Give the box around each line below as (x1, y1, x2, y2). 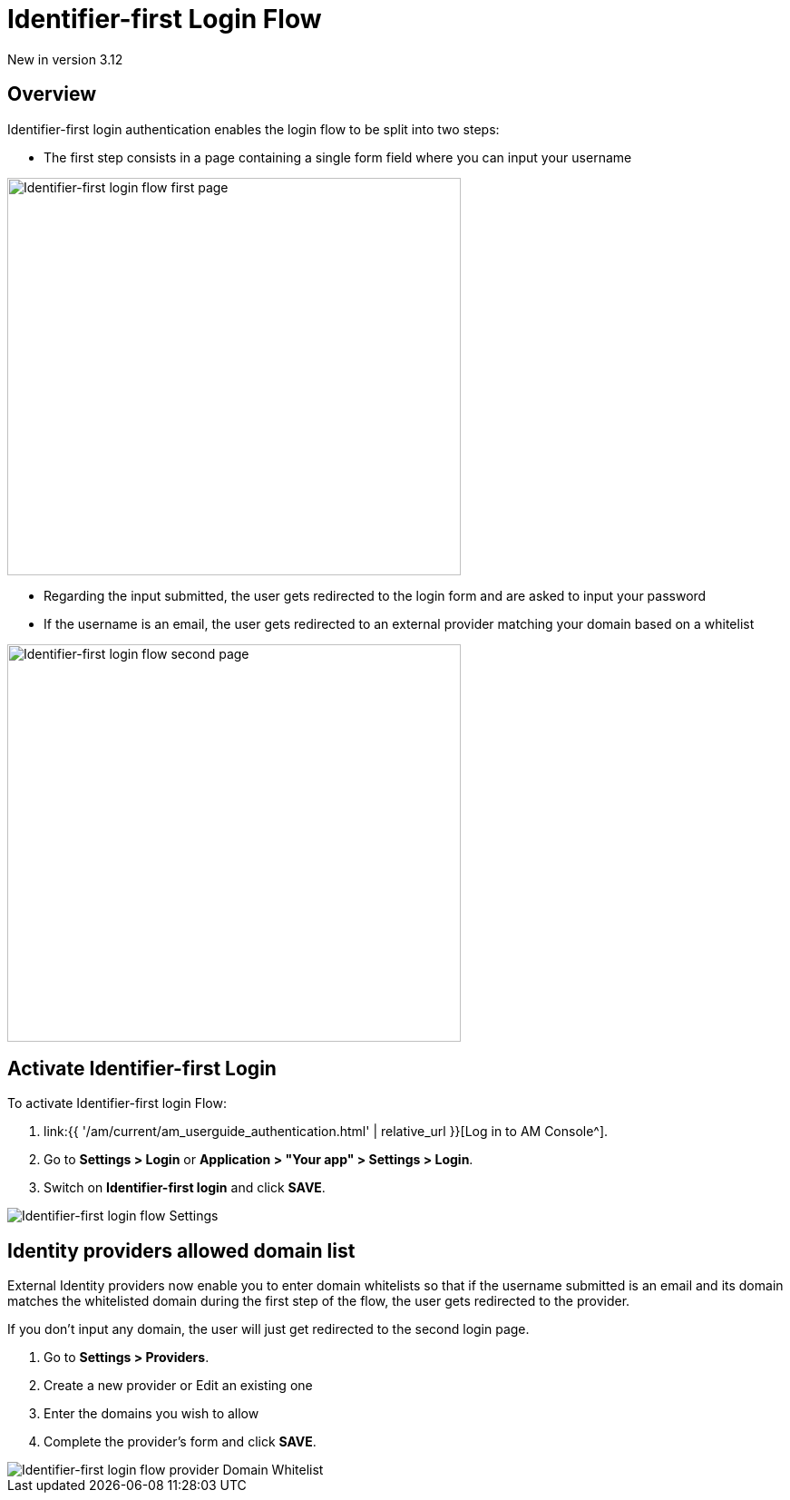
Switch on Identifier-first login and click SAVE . (44, 1180, 326, 1196)
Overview (7, 83, 97, 106)
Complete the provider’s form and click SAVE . (44, 1434, 317, 1450)
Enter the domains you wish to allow (44, 1406, 259, 1422)
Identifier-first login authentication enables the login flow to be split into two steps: (7, 121, 500, 137)
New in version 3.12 (7, 51, 123, 67)
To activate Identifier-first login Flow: (7, 1095, 227, 1112)
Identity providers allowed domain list (7, 1239, 356, 1262)
